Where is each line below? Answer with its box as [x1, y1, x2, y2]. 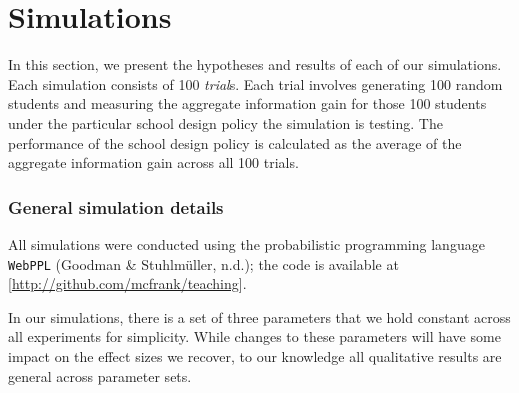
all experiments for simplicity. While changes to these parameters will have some [8, 326, 501, 347]
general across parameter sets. [8, 365, 192, 386]
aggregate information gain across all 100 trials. [8, 152, 299, 173]
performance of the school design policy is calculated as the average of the [8, 132, 462, 153]
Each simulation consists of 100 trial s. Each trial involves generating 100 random [8, 73, 503, 94]
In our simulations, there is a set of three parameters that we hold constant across [8, 306, 511, 327]
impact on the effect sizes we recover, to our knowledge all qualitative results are [8, 345, 502, 366]
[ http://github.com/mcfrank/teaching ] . [8, 273, 247, 294]
